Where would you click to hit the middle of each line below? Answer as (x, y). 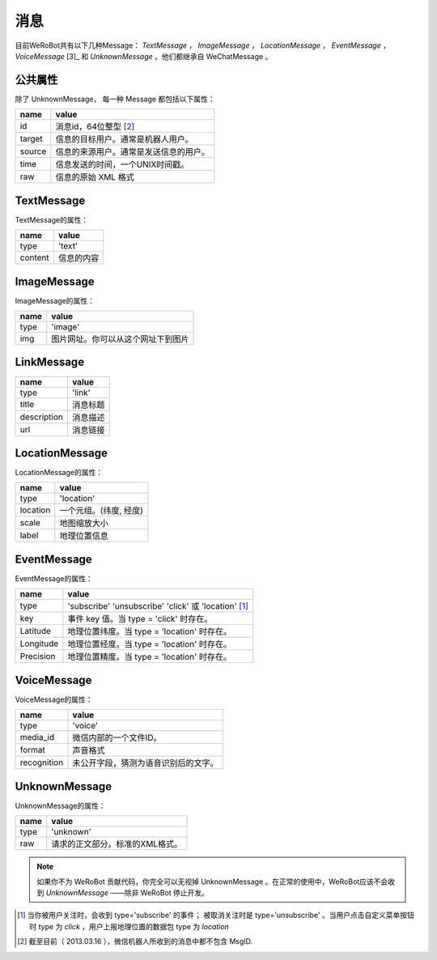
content (35, 257)
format (33, 750)
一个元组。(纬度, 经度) (101, 511)
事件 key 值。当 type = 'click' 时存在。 (140, 619)
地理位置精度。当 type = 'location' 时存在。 (150, 657)
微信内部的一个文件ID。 (117, 738)
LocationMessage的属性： (59, 473)
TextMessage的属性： (52, 219)
